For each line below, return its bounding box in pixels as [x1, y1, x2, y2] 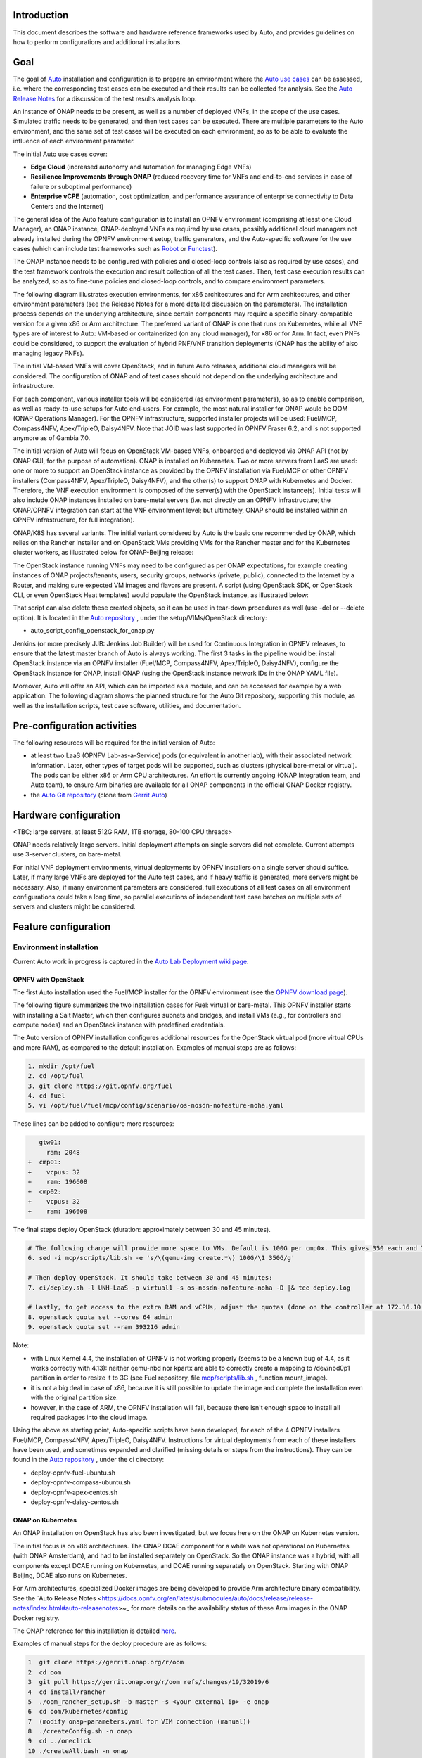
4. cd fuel [27, 1092, 65, 1100]
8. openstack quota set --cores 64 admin [27, 1313, 173, 1321]
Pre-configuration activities [13, 719, 137, 731]
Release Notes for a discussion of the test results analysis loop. [13, 94, 197, 103]
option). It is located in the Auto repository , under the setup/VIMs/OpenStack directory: [13, 613, 267, 622]
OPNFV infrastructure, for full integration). [13, 515, 135, 524]
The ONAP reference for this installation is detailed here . [13, 1627, 177, 1635]
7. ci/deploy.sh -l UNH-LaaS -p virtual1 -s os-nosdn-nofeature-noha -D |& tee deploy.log [27, 1283, 351, 1292]
